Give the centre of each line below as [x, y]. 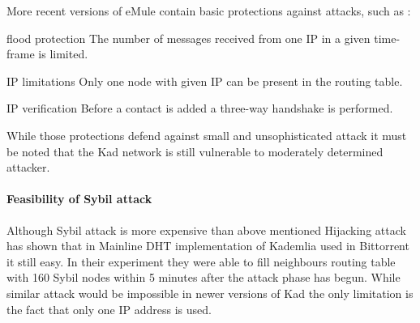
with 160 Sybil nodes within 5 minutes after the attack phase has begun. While [204, 277]
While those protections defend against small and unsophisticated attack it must [207, 135]
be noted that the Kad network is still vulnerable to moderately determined [195, 151]
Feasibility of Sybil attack [79, 199]
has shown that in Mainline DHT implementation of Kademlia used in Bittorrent [208, 246]
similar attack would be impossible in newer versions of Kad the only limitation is [210, 293]
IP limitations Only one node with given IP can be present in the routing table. [205, 81]
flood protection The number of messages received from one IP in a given [189, 38]
